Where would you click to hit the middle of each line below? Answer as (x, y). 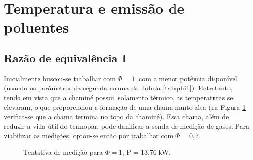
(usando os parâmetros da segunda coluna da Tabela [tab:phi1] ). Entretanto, (118, 88)
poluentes (37, 27)
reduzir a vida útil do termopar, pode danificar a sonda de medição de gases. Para (127, 126)
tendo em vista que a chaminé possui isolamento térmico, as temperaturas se (118, 97)
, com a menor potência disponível (186, 78)
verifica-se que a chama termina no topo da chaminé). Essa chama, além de (117, 116)
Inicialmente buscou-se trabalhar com (60, 78)
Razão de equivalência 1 (66, 58)
